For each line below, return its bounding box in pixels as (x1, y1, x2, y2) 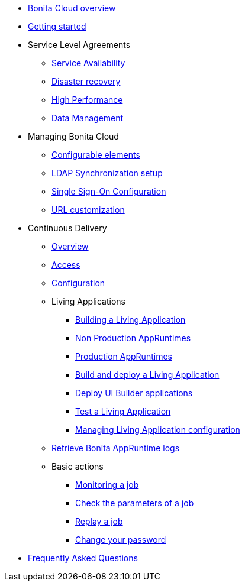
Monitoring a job (75, 480, 139, 490)
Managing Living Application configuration (75, 425, 240, 435)
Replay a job (75, 516, 123, 526)
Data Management (51, 113, 124, 123)
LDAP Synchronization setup (51, 168, 163, 178)
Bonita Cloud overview (28, 3, 116, 13)
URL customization (51, 205, 125, 215)
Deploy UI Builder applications (75, 388, 193, 398)
